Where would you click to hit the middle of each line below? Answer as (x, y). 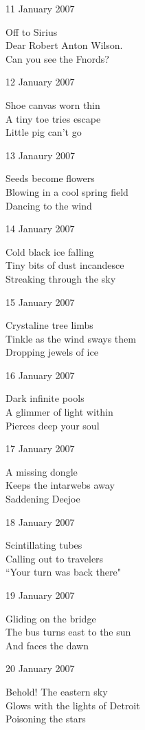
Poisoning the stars (46, 719)
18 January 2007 (40, 521)
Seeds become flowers (50, 178)
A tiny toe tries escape (53, 118)
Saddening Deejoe (43, 499)
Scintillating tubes (44, 545)
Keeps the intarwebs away (60, 485)
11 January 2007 (40, 8)
